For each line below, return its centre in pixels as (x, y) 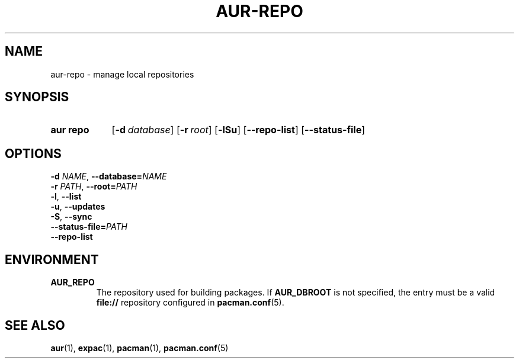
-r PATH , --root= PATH (94, 187)
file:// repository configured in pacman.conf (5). (190, 303)
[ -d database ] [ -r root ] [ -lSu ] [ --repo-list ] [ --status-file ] (238, 130)
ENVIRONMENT (52, 259)
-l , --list (66, 197)
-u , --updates (78, 207)
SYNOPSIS (37, 97)
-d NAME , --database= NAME (109, 176)
